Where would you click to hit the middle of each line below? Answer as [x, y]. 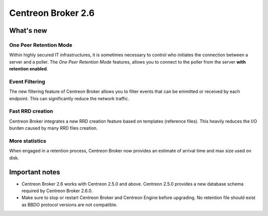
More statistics [28, 141]
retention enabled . [29, 69]
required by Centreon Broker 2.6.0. [57, 191]
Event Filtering [27, 81]
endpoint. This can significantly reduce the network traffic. [69, 98]
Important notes [35, 172]
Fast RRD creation [31, 111]
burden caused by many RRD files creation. [53, 128]
